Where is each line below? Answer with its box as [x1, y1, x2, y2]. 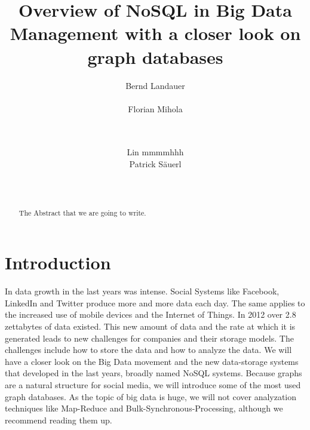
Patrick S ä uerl [129, 158, 182, 170]
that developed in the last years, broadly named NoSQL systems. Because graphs [5, 367, 302, 379]
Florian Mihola [128, 102, 183, 115]
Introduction [5, 250, 111, 275]
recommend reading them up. [5, 413, 112, 426]
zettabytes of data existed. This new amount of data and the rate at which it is [5, 320, 296, 333]
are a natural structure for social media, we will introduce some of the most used [5, 378, 301, 391]
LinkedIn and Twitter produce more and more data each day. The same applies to [5, 296, 305, 309]
